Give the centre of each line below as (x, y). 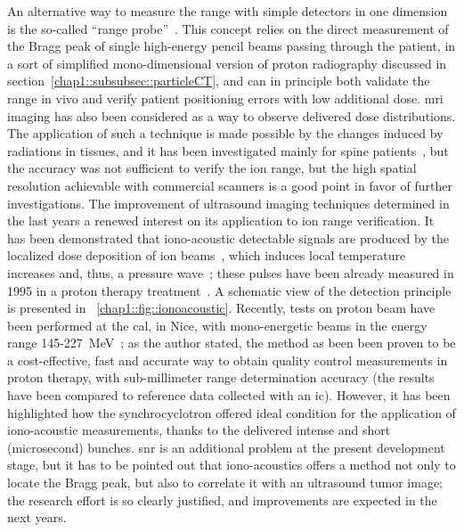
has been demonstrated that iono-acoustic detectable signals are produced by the (228, 237)
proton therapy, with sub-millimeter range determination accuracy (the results (221, 377)
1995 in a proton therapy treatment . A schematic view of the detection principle (229, 290)
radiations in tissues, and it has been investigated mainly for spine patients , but (228, 150)
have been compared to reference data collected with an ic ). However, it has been (229, 395)
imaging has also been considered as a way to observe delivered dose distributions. (232, 115)
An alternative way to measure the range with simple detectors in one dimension (228, 11)
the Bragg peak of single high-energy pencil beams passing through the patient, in (232, 46)
